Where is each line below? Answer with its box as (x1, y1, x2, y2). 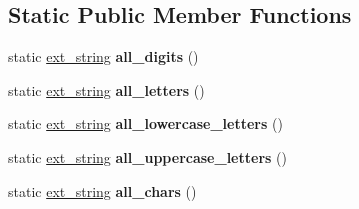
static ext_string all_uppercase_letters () (8, 146, 287, 167)
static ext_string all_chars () (8, 180, 197, 201)
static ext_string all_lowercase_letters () (8, 113, 283, 134)
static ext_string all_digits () (8, 46, 199, 67)
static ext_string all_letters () (8, 79, 205, 100)
